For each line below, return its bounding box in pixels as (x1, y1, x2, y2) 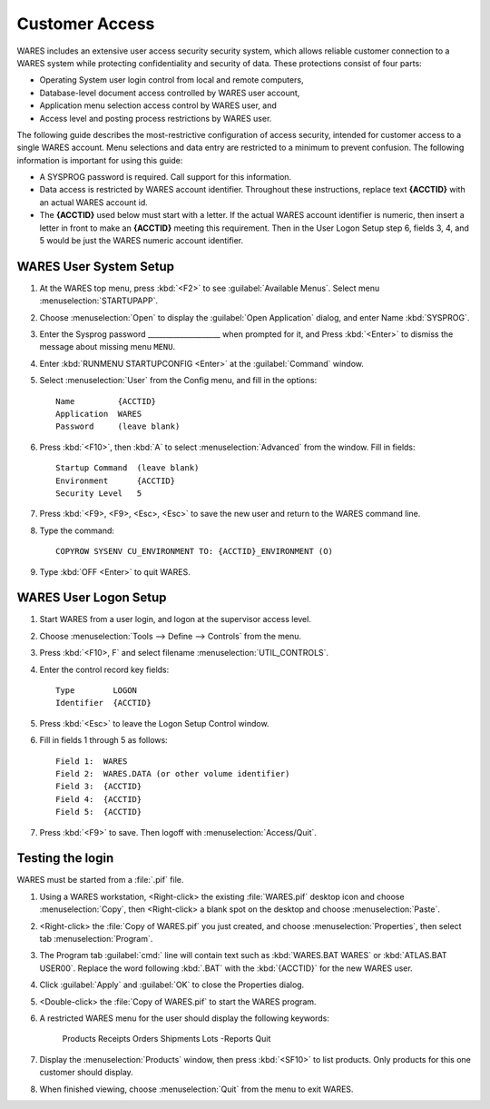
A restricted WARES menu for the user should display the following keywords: (39, 1013, 330, 1024)
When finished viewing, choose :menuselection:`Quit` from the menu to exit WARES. (39, 1084, 354, 1094)
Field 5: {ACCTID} (55, 807, 142, 817)
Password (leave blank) (55, 421, 181, 431)
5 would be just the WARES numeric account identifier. (39, 235, 244, 246)
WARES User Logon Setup (16, 590, 167, 606)
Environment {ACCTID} (55, 475, 176, 486)
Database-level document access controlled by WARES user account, (39, 87, 300, 98)
